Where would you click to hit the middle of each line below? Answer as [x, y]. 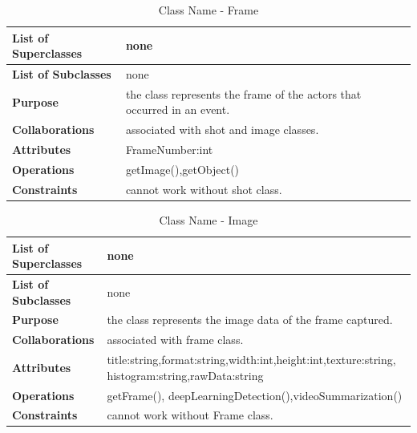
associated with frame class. [175, 340]
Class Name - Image [208, 219]
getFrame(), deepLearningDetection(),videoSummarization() [255, 395]
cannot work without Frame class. [190, 415]
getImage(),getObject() [182, 169]
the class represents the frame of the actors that [243, 93]
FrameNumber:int [169, 150]
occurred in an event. [178, 109]
